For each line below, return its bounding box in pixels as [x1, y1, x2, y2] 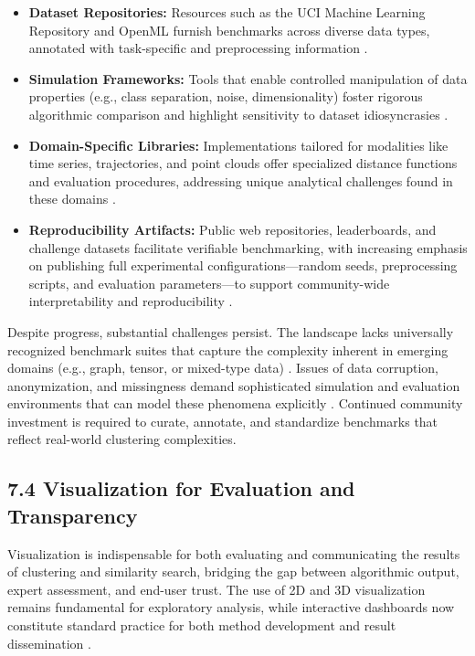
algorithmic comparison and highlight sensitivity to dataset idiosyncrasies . [28, 104, 449, 123]
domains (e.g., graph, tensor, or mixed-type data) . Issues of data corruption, [7, 358, 438, 377]
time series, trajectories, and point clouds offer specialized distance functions [28, 153, 458, 173]
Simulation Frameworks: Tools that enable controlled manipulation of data [28, 69, 468, 88]
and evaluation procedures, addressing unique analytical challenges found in [28, 171, 453, 190]
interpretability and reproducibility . [28, 291, 233, 311]
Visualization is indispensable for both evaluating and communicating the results [7, 544, 460, 563]
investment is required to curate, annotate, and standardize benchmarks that [7, 411, 438, 430]
